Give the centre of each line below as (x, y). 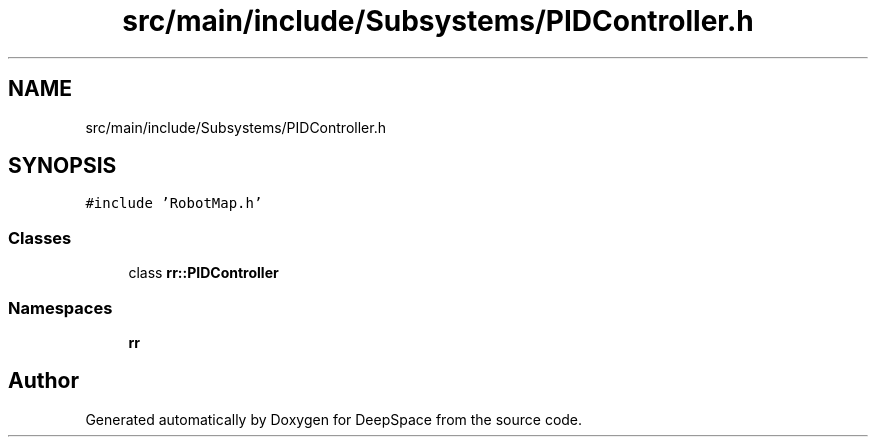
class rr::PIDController (203, 273)
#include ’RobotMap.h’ (174, 203)
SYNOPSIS (62, 166)
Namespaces (60, 307)
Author (43, 381)
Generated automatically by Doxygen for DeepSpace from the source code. (334, 419)
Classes (40, 237)
